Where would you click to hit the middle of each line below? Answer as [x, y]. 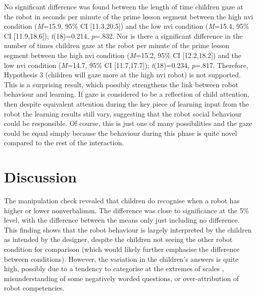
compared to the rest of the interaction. [64, 143]
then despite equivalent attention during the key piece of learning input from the [127, 103]
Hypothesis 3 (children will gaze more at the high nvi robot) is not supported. [123, 75]
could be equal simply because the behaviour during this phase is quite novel [121, 133]
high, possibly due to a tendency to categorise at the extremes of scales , [114, 268]
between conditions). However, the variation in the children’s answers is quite [121, 259]
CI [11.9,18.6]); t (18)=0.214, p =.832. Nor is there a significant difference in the [123, 35]
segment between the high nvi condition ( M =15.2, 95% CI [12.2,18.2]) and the [123, 55]
